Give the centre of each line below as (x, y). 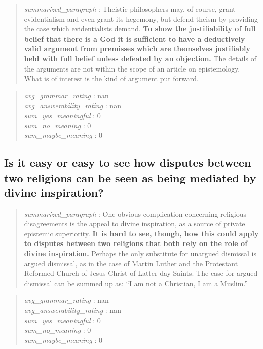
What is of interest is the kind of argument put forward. (111, 78)
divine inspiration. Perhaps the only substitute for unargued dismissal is (140, 253)
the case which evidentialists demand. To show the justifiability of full (140, 29)
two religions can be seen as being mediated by (130, 177)
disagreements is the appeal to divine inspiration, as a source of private (135, 223)
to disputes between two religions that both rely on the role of (136, 243)
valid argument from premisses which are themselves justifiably (137, 48)
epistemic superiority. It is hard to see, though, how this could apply (141, 233)
